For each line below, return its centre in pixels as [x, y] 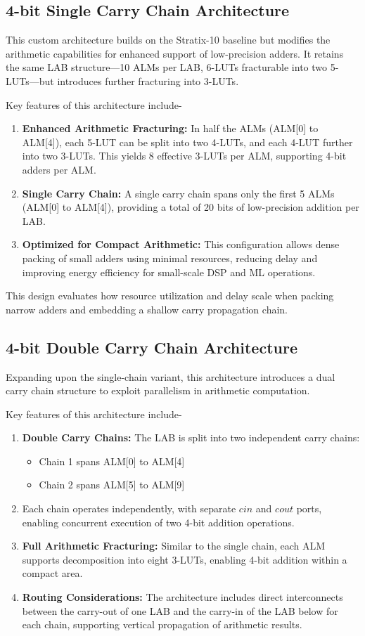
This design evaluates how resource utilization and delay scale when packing [170, 296]
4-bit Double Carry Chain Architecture [152, 347]
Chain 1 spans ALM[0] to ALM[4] [112, 461]
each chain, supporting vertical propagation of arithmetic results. [162, 624]
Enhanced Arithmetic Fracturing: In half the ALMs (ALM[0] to [170, 128]
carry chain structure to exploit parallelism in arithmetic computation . [158, 390]
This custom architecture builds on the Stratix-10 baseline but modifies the [168, 40]
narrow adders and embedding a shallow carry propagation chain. [147, 309]
